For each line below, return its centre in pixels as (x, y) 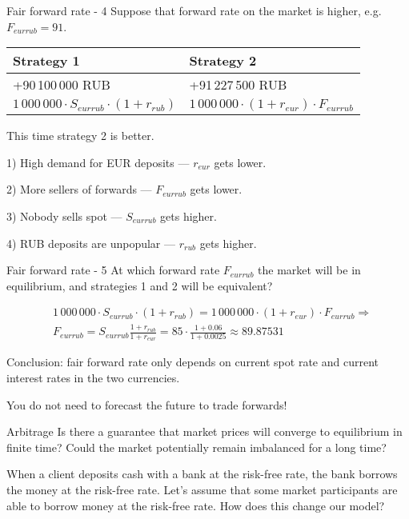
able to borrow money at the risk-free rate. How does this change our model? (196, 505)
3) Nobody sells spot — (64, 216)
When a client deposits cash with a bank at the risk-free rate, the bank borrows (202, 474)
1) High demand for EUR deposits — (98, 162)
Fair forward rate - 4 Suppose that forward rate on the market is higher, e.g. (194, 10)
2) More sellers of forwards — (79, 189)
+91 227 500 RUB (238, 85)
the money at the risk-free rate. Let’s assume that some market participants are (202, 489)
